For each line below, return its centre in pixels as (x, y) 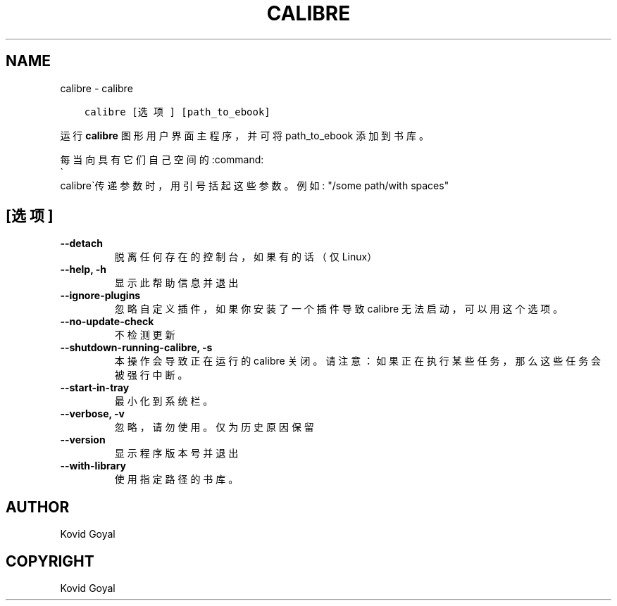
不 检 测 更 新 (145, 335)
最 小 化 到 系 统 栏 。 (164, 401)
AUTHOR (38, 507)
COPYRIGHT (50, 561)
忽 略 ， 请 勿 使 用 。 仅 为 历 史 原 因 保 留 (214, 427)
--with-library (93, 466)
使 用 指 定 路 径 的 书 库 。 (176, 479)
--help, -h (83, 270)
